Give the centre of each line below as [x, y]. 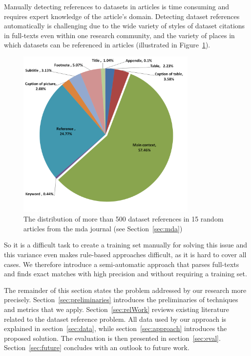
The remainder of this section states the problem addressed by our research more [125, 290]
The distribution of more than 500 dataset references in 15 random [124, 219]
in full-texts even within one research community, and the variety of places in [119, 35]
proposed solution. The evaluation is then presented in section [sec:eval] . [112, 338]
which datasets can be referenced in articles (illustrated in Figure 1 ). [107, 45]
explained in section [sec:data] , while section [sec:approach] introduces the [115, 328]
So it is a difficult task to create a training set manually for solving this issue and [126, 245]
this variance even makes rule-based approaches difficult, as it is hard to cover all [125, 254]
